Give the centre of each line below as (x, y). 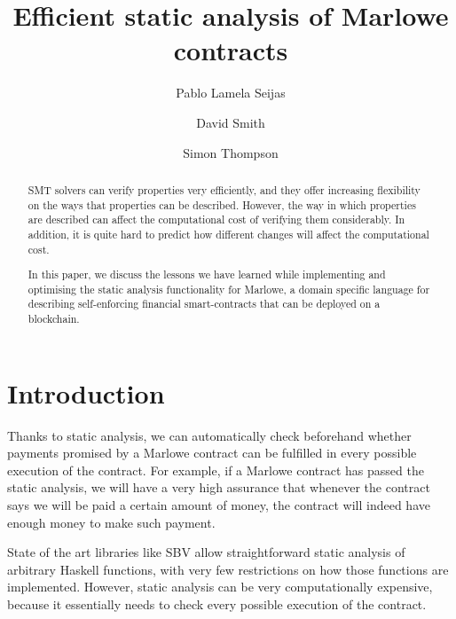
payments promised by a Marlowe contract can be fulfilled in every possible (212, 453)
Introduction (86, 392)
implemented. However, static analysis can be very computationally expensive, (220, 587)
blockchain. (54, 319)
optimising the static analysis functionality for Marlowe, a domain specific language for (229, 289)
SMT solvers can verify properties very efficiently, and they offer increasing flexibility (224, 189)
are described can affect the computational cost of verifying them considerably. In (216, 219)
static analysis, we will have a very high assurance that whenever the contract (219, 487)
